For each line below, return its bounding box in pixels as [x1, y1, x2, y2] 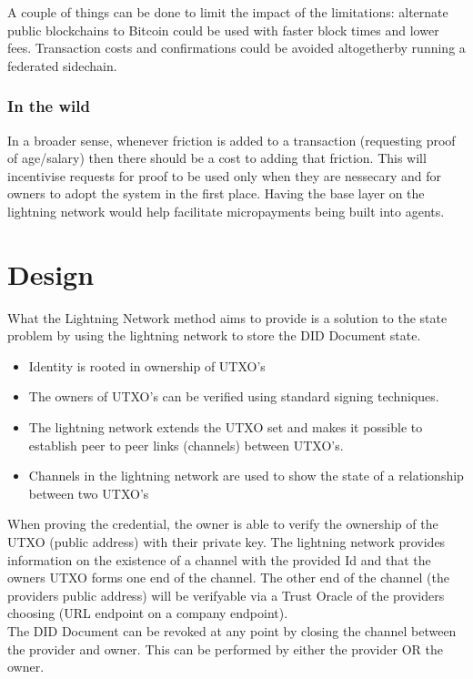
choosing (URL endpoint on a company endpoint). [7, 603, 288, 623]
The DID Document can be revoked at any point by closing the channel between [7, 622, 457, 640]
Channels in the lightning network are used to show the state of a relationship [28, 466, 464, 485]
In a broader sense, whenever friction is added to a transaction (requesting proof [7, 130, 456, 149]
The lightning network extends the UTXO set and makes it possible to [28, 418, 423, 437]
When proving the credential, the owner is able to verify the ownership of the [7, 514, 438, 533]
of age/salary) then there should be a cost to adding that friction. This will [7, 148, 427, 167]
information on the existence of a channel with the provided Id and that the [7, 550, 431, 569]
